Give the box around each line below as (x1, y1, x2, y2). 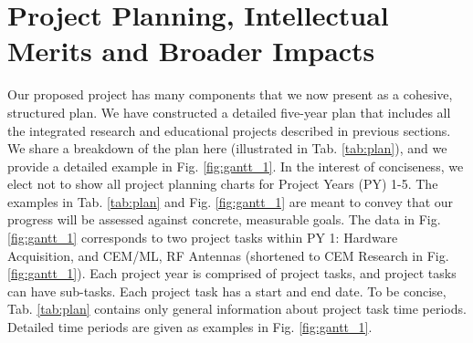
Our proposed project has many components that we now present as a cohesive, (7, 85, 453, 104)
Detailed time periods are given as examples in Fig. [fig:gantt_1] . (7, 317, 373, 337)
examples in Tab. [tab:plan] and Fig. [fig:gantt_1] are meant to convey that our (7, 192, 454, 211)
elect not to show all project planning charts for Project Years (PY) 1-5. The (7, 174, 438, 193)
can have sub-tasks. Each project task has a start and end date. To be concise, (7, 281, 447, 300)
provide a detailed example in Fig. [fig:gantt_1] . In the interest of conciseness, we (7, 156, 464, 175)
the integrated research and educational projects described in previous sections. (7, 120, 451, 140)
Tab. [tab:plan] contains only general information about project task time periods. (7, 299, 467, 318)
